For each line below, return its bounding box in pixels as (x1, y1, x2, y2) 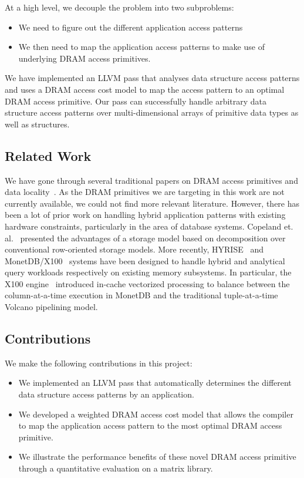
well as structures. (5, 117, 70, 130)
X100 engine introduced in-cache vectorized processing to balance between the (5, 277, 290, 290)
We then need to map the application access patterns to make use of (18, 41, 265, 53)
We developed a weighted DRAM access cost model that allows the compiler (18, 408, 293, 420)
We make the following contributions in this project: (5, 356, 192, 369)
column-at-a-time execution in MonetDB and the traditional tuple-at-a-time (5, 289, 278, 301)
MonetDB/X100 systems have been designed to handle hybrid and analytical (5, 254, 285, 267)
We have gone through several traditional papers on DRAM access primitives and (5, 174, 298, 186)
